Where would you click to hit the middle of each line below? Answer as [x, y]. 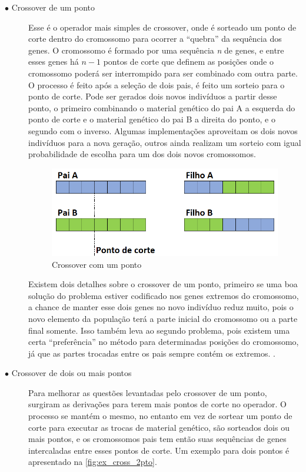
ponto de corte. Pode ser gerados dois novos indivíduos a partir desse [153, 96]
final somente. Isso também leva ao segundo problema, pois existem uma [159, 330]
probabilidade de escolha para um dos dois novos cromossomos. [142, 154]
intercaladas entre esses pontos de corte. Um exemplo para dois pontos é [159, 450]
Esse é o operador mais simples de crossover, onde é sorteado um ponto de [162, 27]
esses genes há [54, 62]
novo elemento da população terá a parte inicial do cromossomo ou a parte [163, 318]
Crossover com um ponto [97, 264]
